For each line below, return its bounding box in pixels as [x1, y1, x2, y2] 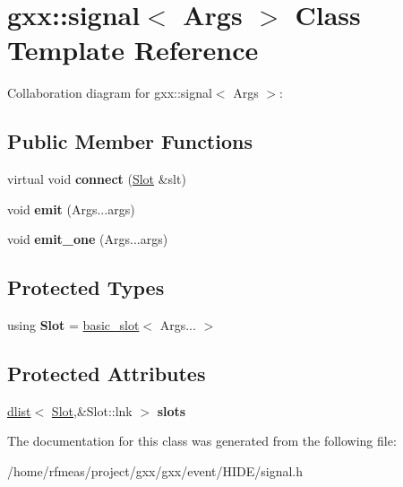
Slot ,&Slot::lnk [51, 401, 133, 420]
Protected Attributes [7, 360, 206, 387]
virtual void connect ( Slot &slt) [7, 170, 186, 188]
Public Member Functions [7, 127, 253, 155]
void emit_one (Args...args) [7, 230, 168, 248]
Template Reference [7, 31, 259, 68]
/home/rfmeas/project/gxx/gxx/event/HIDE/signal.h [7, 462, 304, 481]
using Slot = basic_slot [7, 316, 140, 335]
